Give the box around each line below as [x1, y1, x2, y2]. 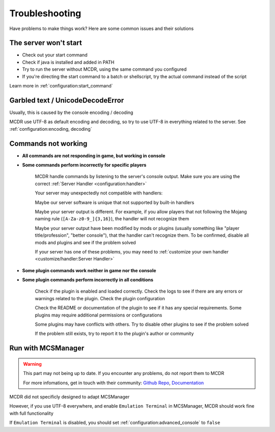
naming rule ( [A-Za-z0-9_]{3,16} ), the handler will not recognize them [35, 216, 189, 222]
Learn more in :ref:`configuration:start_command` [9, 83, 113, 89]
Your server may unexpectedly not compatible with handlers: [35, 190, 163, 196]
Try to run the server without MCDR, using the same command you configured [22, 66, 187, 72]
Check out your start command [22, 52, 88, 58]
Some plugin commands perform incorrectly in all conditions [22, 277, 154, 283]
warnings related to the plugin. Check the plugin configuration [35, 295, 165, 301]
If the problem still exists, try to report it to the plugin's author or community [35, 331, 194, 337]
